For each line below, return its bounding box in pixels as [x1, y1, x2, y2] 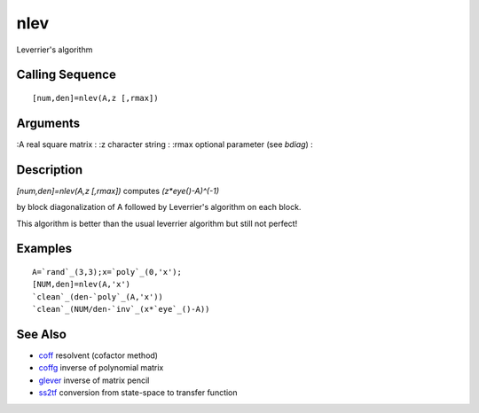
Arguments [16, 115, 81, 130]
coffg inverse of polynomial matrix [38, 362, 164, 373]
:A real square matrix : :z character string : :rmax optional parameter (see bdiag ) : [16, 138, 314, 150]
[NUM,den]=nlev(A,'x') [32, 279, 131, 290]
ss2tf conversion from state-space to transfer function [38, 387, 239, 398]
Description [16, 162, 83, 177]
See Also [16, 326, 67, 341]
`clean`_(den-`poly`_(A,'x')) [32, 292, 164, 301]
